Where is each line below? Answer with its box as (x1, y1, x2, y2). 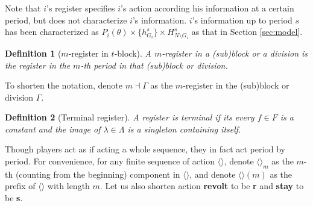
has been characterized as (5, 25, 99, 38)
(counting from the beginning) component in (15, 167, 180, 180)
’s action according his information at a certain (121, 2, 294, 14)
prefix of (5, 179, 36, 192)
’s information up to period (192, 13, 292, 26)
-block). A (114, 46, 151, 59)
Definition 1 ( (5, 46, 62, 59)
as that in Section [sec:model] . (191, 25, 303, 38)
